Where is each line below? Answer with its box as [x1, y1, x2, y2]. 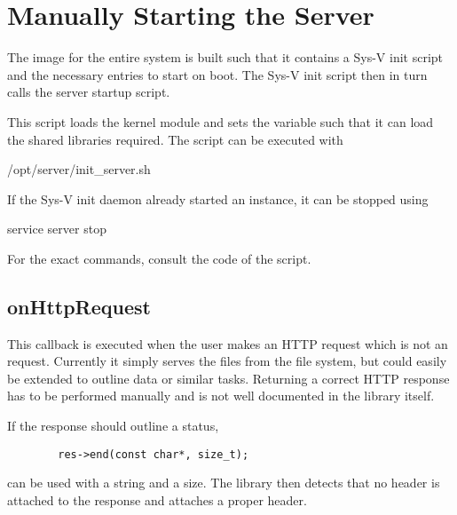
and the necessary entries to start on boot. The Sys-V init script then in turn [7, 65, 428, 83]
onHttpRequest [7, 292, 151, 320]
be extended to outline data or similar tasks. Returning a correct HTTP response [7, 368, 450, 387]
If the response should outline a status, [7, 416, 219, 435]
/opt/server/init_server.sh [7, 160, 151, 178]
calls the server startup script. [7, 83, 170, 101]
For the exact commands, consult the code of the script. [7, 249, 311, 267]
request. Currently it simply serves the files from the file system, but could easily [7, 352, 447, 370]
